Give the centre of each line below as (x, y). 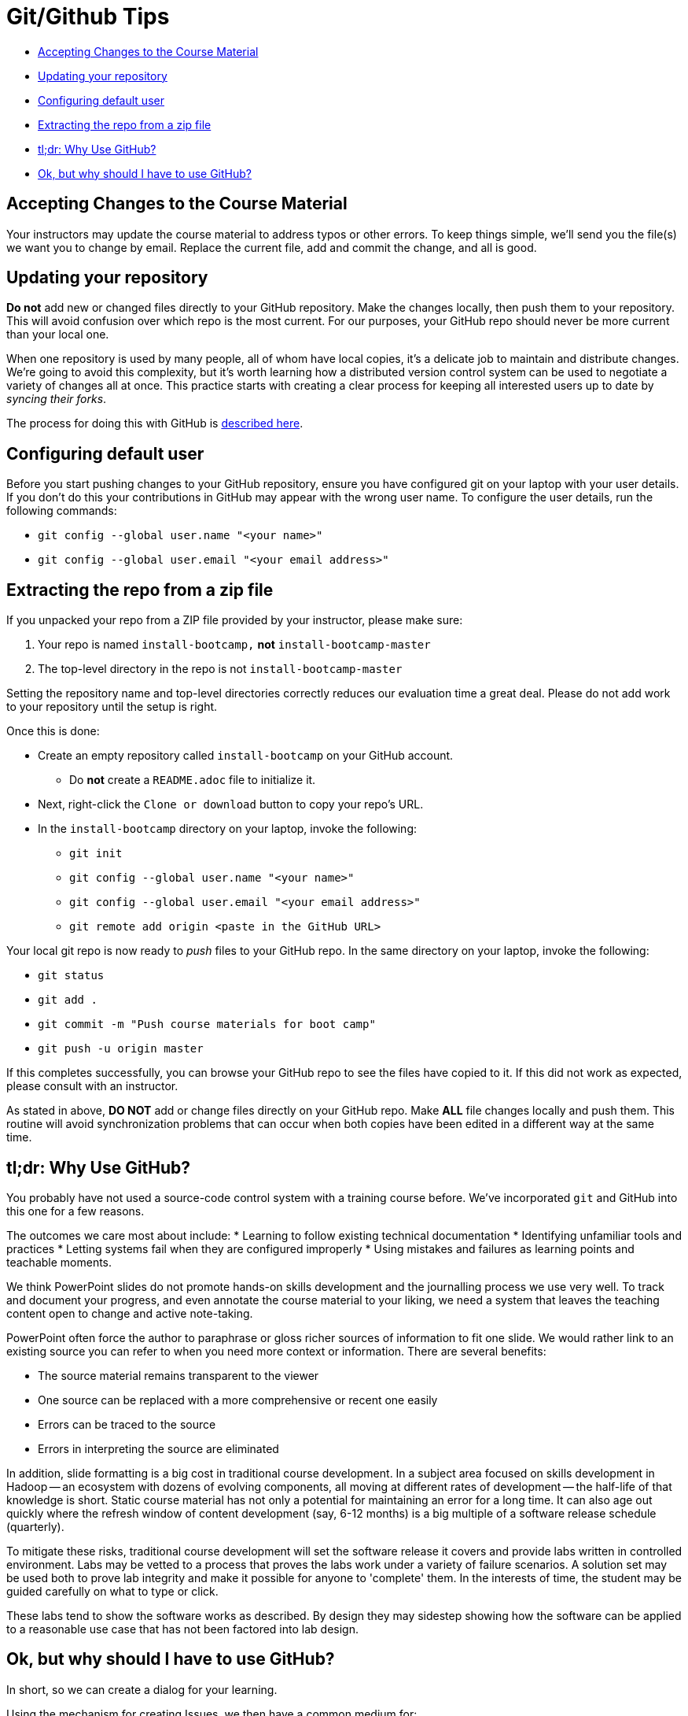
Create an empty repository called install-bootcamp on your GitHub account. (246, 756)
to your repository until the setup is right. (112, 707)
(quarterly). (35, 1526)
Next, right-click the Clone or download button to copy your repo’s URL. (231, 804)
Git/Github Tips (88, 17)
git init (96, 854)
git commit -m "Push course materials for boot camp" (207, 1024)
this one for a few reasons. (75, 1211)
